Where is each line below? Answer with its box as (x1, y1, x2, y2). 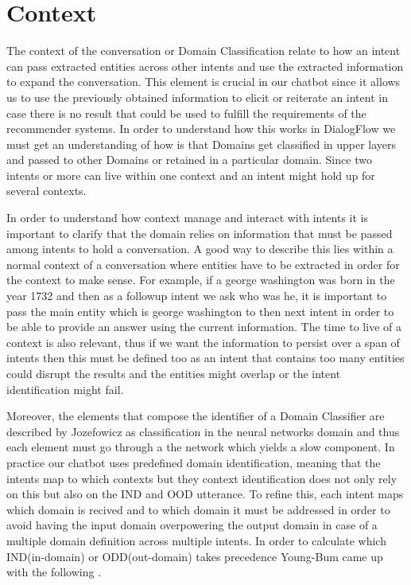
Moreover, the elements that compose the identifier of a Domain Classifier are (6, 408, 385, 424)
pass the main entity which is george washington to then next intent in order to (6, 302, 394, 319)
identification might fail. (6, 380, 124, 397)
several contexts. (6, 182, 87, 199)
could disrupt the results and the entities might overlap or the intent (6, 365, 341, 381)
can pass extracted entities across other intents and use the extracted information (6, 57, 404, 74)
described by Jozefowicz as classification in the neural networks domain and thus (6, 423, 400, 439)
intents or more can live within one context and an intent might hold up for (6, 166, 375, 183)
